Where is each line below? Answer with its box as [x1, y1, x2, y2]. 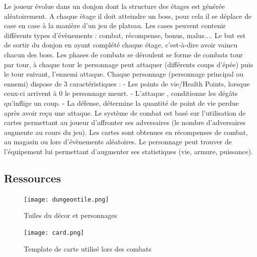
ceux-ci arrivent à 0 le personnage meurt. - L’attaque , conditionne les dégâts [4, 88, 238, 98]
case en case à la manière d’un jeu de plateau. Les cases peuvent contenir [4, 20, 226, 31]
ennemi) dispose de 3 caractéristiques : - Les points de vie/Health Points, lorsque [4, 78, 250, 88]
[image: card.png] [24, 229, 84, 236]
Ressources [4, 170, 61, 185]
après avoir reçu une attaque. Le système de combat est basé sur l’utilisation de [4, 107, 246, 118]
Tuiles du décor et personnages [24, 210, 117, 220]
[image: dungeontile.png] [24, 196, 109, 203]
